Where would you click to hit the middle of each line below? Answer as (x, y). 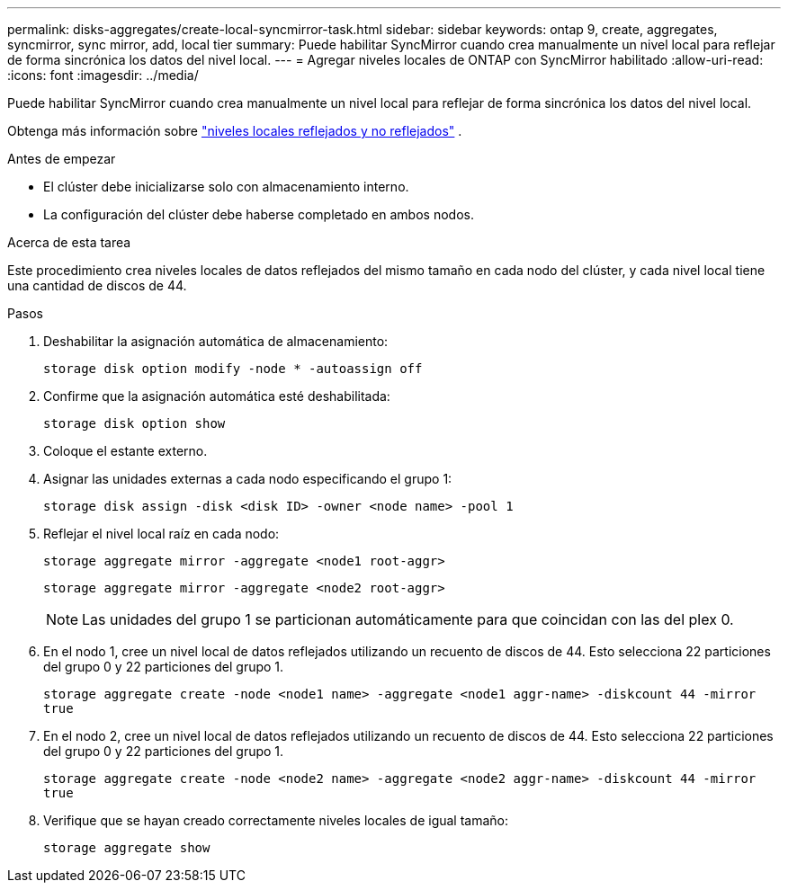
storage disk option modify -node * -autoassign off (233, 369)
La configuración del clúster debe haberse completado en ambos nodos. (259, 214)
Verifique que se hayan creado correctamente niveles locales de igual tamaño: (276, 820)
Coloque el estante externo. (125, 451)
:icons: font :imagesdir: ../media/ (103, 75)
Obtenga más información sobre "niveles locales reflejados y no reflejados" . (235, 131)
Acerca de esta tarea (69, 242)
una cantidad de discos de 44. (97, 285)
